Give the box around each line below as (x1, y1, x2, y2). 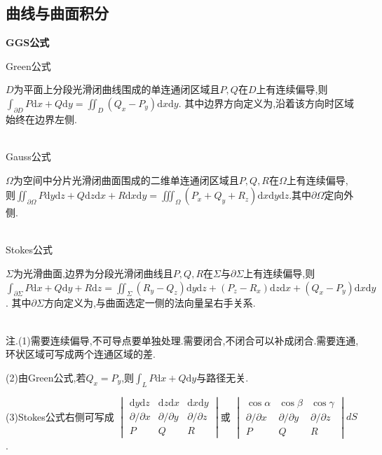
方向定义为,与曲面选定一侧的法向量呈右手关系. (43, 295, 256, 310)
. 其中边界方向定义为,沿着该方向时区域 (178, 95, 355, 110)
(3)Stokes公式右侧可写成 (6, 409, 114, 423)
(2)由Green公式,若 (6, 370, 86, 384)
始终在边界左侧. (6, 111, 77, 126)
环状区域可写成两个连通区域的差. (6, 346, 156, 361)
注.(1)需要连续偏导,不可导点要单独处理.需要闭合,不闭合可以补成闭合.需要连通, (6, 332, 359, 347)
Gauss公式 (6, 148, 51, 163)
